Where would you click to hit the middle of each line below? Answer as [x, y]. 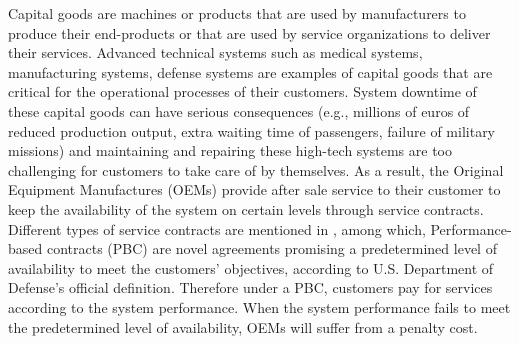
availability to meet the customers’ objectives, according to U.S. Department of [251, 267]
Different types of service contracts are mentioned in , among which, [217, 228]
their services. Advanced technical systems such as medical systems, [215, 52]
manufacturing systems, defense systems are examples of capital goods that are [250, 71]
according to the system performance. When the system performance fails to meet [259, 306]
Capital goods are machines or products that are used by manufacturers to [237, 13]
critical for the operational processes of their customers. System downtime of [242, 91]
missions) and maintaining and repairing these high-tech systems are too [230, 150]
